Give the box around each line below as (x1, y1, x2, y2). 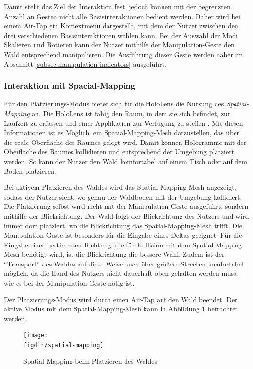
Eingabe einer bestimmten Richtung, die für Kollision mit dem (4, 239, 190, 249)
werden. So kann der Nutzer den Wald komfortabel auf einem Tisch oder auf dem (4, 156, 248, 166)
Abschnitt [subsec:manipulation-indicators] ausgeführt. (4, 59, 166, 69)
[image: (23, 332, 48, 339)
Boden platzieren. (4, 165, 56, 176)
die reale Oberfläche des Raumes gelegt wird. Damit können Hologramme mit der (4, 137, 247, 147)
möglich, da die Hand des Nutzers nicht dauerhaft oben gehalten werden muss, (4, 268, 238, 278)
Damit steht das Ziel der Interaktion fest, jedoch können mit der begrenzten (4, 1, 231, 11)
